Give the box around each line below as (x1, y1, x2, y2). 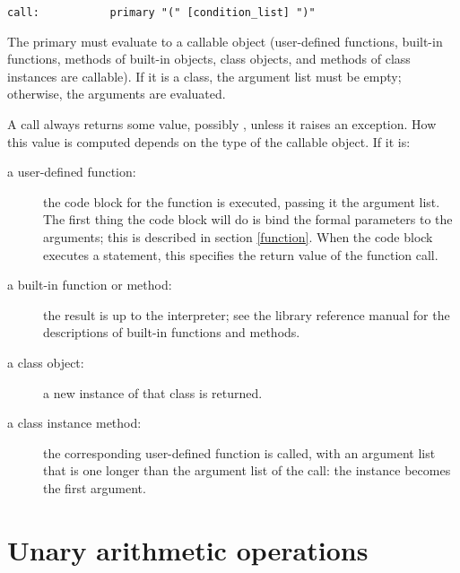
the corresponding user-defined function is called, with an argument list (43, 443, 436, 462)
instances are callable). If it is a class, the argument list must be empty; (7, 66, 402, 85)
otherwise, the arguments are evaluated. (7, 84, 226, 103)
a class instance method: (7, 413, 142, 432)
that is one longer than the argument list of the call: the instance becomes (43, 461, 451, 480)
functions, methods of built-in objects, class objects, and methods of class (7, 49, 411, 68)
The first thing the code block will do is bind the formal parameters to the (43, 210, 453, 229)
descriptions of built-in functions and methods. (43, 323, 300, 342)
